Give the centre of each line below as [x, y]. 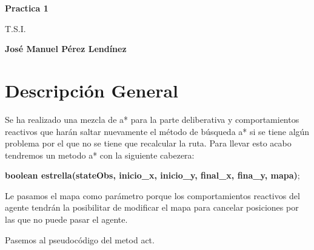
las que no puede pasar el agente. [66, 219]
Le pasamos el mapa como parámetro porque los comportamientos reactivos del [152, 195]
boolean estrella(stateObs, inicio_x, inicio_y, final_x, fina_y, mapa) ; [152, 175]
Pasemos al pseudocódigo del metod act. [80, 239]
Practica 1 [27, 8]
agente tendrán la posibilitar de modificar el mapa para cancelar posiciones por [152, 207]
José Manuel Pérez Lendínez [66, 49]
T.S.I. [15, 28]
